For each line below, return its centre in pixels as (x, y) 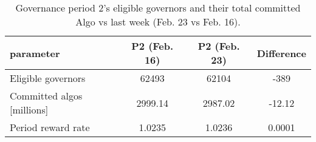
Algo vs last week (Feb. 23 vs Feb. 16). (158, 22)
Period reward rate (50, 127)
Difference (281, 53)
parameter (35, 53)
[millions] (29, 110)
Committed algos (46, 96)
